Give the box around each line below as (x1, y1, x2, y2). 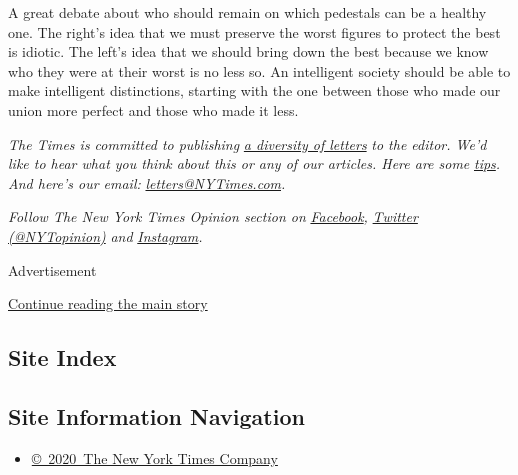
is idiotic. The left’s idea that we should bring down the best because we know (8, 41, 489, 62)
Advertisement (8, 259, 97, 280)
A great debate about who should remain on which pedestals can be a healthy (8, 2, 487, 22)
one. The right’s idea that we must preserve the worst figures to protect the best (8, 21, 501, 42)
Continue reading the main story (8, 293, 208, 314)
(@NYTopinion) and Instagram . (8, 225, 203, 246)
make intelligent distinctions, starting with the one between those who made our (8, 80, 501, 101)
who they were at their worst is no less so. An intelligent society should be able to (8, 60, 511, 81)
